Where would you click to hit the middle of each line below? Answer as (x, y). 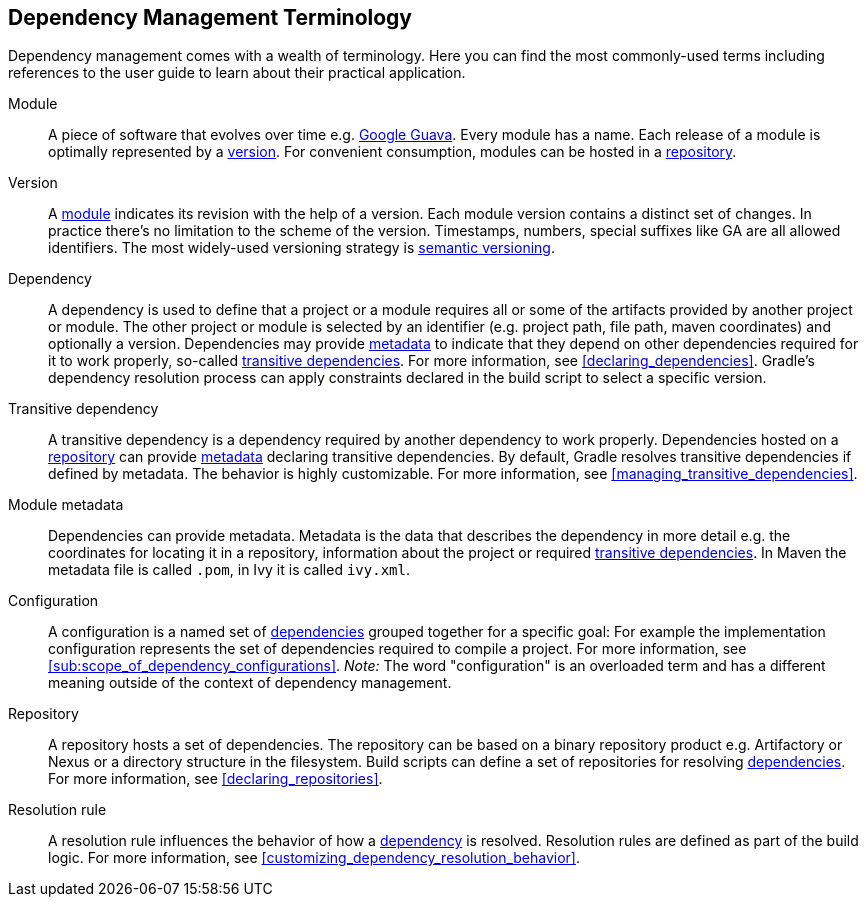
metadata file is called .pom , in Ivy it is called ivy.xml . (229, 570)
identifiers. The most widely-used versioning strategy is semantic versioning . (301, 248)
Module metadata (66, 505)
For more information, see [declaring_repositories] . (215, 779)
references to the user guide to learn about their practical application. (237, 73)
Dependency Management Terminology (210, 17)
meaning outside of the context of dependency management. (250, 683)
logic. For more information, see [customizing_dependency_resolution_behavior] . (314, 858)
